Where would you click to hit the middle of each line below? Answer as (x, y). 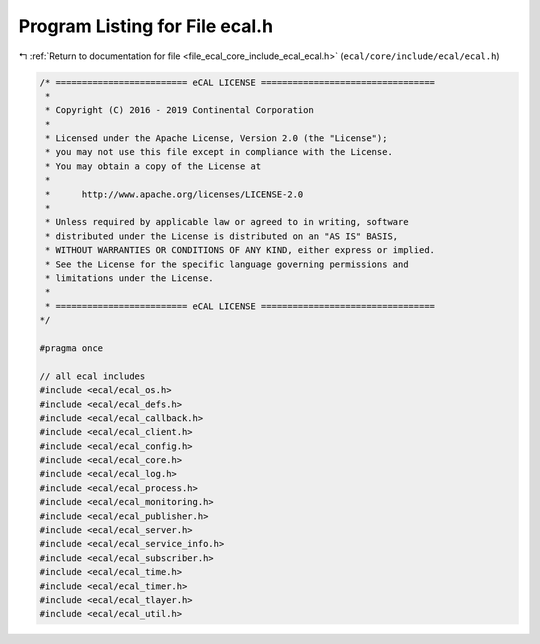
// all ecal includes (92, 376)
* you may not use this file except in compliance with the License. (219, 152)
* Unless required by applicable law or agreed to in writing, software (227, 222)
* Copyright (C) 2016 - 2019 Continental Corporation (179, 110)
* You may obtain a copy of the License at (153, 166)
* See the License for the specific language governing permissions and (227, 264)
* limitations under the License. (129, 278)
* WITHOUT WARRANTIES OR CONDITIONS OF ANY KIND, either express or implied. (240, 250)
